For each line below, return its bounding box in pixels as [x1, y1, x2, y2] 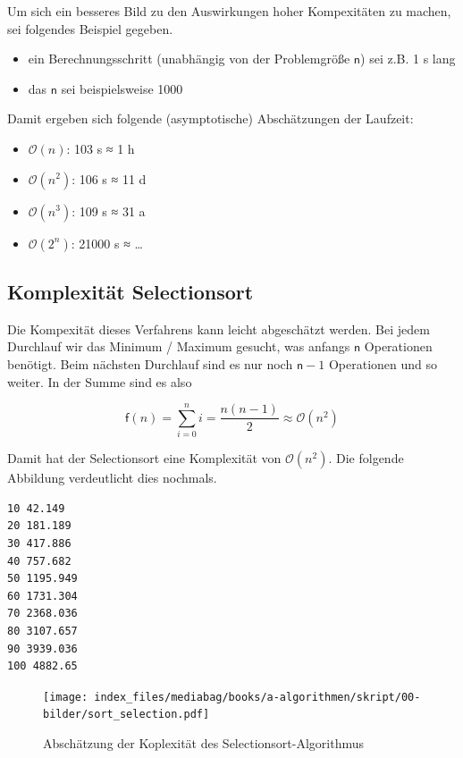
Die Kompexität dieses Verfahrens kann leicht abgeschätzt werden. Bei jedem [7, 319, 430, 338]
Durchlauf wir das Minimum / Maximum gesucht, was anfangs [7, 337, 350, 356]
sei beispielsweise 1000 [61, 79, 183, 97]
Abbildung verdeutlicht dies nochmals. [7, 468, 217, 487]
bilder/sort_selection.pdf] [43, 708, 210, 721]
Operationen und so [328, 354, 437, 373]
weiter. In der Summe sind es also [7, 372, 192, 391]
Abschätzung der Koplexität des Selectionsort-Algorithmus [43, 734, 364, 753]
